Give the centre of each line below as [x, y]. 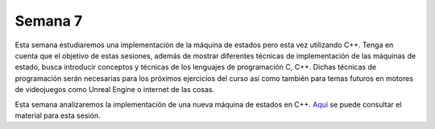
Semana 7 [49, 21]
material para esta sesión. [58, 115]
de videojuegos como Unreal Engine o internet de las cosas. [115, 90]
